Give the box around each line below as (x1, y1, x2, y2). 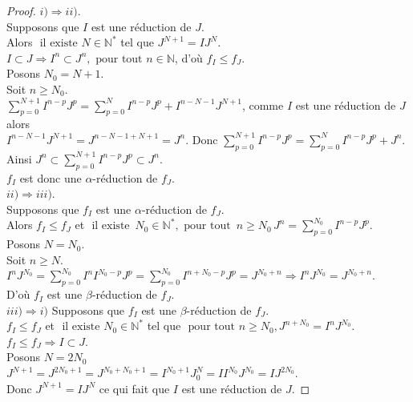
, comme (241, 96, 284, 113)
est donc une (19, 169, 82, 186)
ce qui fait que (99, 380, 170, 396)
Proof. (6, 2, 36, 18)
